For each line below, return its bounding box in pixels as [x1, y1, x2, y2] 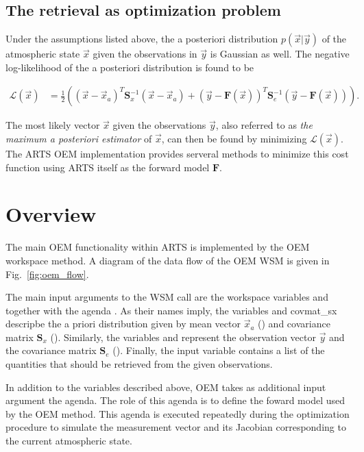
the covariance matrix [5, 343, 97, 357]
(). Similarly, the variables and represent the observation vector [50, 329, 316, 344]
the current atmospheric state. [5, 434, 132, 448]
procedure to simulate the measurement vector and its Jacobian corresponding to [5, 420, 346, 434]
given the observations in [93, 47, 197, 61]
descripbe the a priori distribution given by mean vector [5, 316, 241, 331]
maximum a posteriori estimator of [5, 131, 152, 146]
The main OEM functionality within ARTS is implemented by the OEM [5, 240, 310, 254]
